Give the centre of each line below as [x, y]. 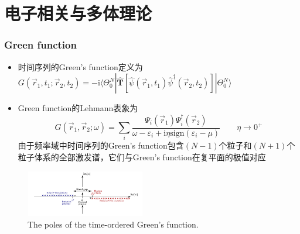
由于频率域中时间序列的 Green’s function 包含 [101, 145]
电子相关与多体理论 [78, 13]
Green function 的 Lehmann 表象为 [78, 108]
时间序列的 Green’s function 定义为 [80, 66]
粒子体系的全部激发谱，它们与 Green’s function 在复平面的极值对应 [142, 156]
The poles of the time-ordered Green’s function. [113, 224]
